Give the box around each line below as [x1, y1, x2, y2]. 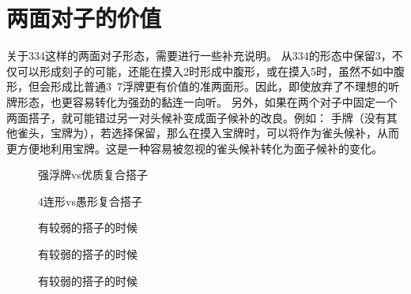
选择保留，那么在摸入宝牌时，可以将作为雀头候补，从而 [111, 125, 399, 141]
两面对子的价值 [6, 2, 162, 34]
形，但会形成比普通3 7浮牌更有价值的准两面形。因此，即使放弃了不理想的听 [6, 78, 399, 95]
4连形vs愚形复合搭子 [38, 192, 142, 209]
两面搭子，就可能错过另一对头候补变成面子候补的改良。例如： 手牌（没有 [6, 109, 386, 125]
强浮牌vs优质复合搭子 [38, 166, 148, 183]
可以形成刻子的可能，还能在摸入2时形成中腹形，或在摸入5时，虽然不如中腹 [17, 62, 405, 79]
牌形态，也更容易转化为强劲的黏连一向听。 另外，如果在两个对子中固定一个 [6, 93, 398, 110]
